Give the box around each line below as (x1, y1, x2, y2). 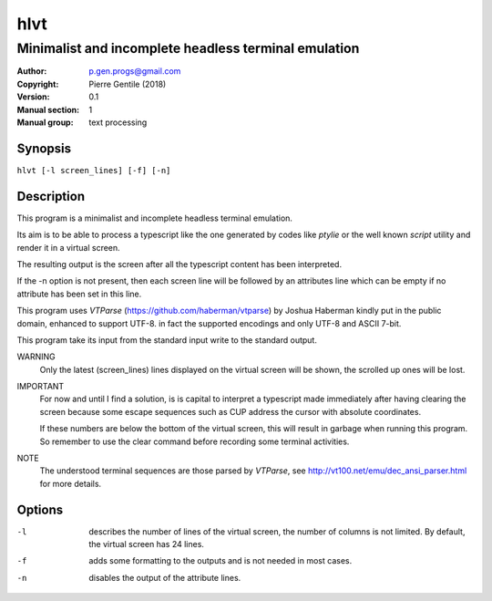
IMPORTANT (16, 381, 65, 392)
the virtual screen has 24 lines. (88, 539, 205, 550)
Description (16, 188, 86, 204)
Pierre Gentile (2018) (88, 78, 167, 89)
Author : (16, 66, 47, 77)
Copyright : (16, 78, 59, 89)
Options (16, 502, 64, 517)
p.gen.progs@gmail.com (88, 66, 181, 77)
